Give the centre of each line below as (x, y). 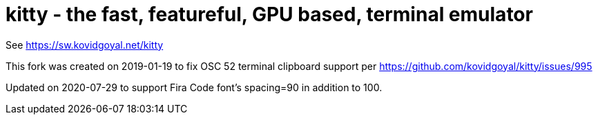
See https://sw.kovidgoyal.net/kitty (85, 45)
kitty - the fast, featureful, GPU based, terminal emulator (269, 14)
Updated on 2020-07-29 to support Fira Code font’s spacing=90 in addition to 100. (194, 87)
